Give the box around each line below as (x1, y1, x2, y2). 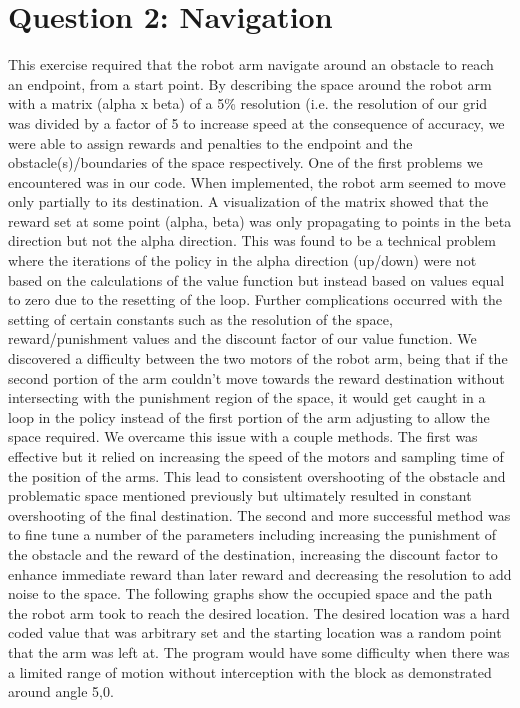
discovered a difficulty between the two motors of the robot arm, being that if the (8, 348, 508, 369)
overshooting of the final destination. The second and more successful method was (8, 504, 511, 525)
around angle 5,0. (8, 681, 114, 702)
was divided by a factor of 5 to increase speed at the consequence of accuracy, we (8, 112, 505, 133)
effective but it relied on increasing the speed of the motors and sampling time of (8, 446, 504, 466)
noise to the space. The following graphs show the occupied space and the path (8, 583, 493, 604)
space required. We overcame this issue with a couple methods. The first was (8, 426, 478, 447)
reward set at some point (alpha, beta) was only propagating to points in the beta (8, 210, 512, 231)
